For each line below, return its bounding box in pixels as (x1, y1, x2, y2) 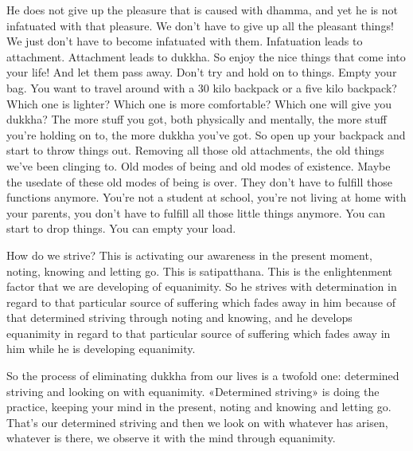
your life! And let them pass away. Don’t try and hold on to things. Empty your (6, 64, 397, 80)
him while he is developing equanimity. (6, 340, 196, 357)
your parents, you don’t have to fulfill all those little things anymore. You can (6, 204, 385, 221)
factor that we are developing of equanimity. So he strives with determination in (6, 278, 397, 295)
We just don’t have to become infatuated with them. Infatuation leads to (6, 33, 363, 49)
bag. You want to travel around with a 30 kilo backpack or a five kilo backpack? (6, 79, 397, 96)
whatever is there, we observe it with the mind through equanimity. (6, 429, 336, 446)
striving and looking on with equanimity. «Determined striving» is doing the (6, 382, 380, 399)
